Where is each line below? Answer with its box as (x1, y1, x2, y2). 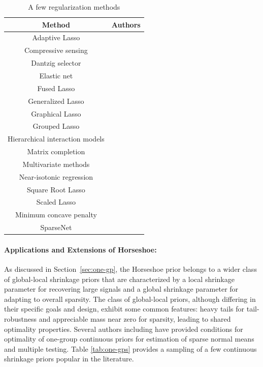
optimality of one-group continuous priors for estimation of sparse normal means (4, 333, 254, 344)
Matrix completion (27, 146, 85, 157)
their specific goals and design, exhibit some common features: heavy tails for (4, 303, 245, 314)
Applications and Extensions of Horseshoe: (4, 244, 157, 255)
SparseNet (40, 222, 72, 233)
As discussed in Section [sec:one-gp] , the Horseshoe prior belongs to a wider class (4, 263, 257, 274)
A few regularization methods (28, 2, 120, 12)
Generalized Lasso (28, 95, 84, 106)
